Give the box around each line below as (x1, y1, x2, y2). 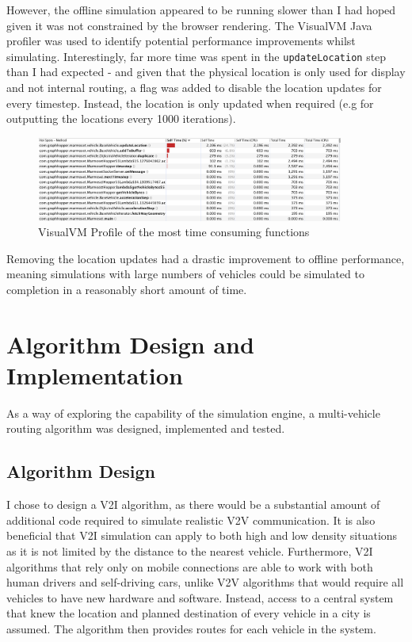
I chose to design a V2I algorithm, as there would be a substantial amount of (6, 496, 380, 513)
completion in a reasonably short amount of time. (6, 281, 247, 297)
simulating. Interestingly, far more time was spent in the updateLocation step (6, 48, 387, 64)
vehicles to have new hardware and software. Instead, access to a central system (6, 589, 394, 606)
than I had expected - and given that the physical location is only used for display (6, 63, 406, 80)
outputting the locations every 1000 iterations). (6, 110, 236, 127)
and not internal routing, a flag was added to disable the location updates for (6, 79, 382, 96)
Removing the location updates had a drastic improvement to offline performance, (6, 250, 405, 266)
